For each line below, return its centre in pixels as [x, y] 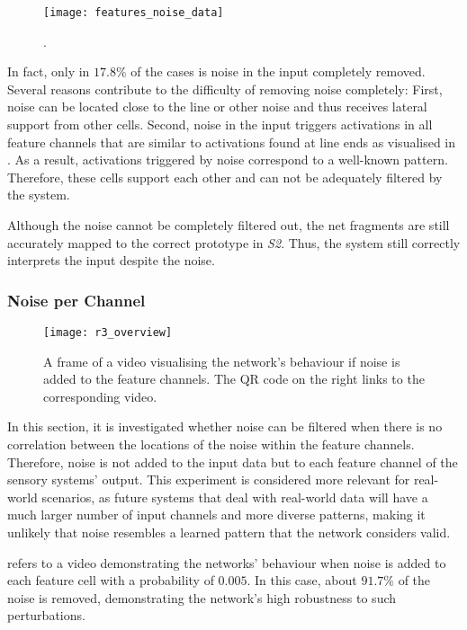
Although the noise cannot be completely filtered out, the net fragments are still [229, 225]
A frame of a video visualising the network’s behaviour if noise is [222, 361]
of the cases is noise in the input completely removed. [278, 71]
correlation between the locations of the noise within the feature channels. [211, 444]
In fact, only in [49, 71]
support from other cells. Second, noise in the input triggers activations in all [220, 124]
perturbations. [46, 615]
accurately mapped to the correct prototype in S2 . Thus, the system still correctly [234, 242]
